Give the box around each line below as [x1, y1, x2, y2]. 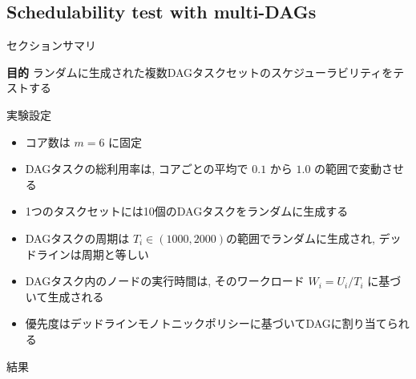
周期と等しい [81, 245, 149, 262]
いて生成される [25, 288, 104, 304]
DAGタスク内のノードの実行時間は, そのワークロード [25, 272, 305, 289]
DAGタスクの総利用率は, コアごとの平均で [25, 160, 248, 177]
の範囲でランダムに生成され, [226, 229, 375, 246]
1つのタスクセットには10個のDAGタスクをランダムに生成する [25, 203, 349, 220]
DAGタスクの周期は [25, 229, 130, 246]
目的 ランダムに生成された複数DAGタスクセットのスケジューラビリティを [6, 63, 394, 80]
